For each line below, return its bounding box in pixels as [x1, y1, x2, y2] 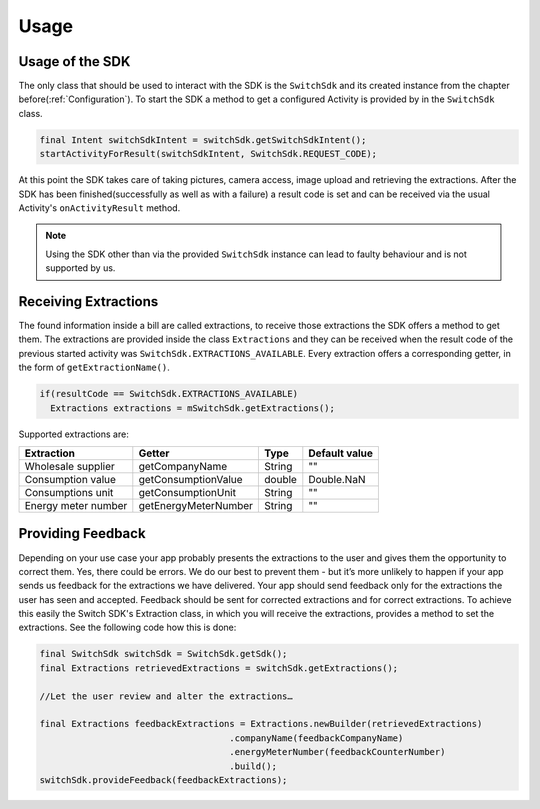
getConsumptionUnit [138, 485, 237, 499]
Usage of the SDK [18, 53, 131, 70]
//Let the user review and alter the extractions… [39, 690, 294, 702]
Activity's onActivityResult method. [18, 201, 181, 214]
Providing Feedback [18, 525, 146, 542]
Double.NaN [308, 472, 366, 486]
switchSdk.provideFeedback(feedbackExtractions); [39, 774, 288, 785]
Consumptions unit [24, 485, 114, 499]
